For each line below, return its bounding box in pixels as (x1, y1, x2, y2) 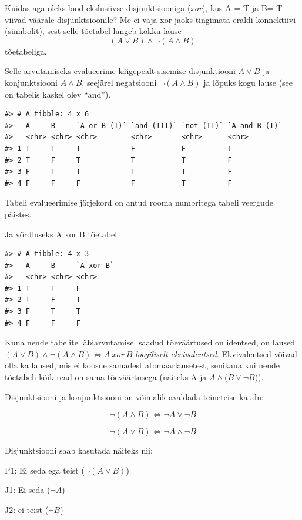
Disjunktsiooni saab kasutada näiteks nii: (5, 444, 153, 457)
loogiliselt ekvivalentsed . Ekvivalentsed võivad (135, 347, 297, 360)
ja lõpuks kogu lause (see (203, 76, 293, 88)
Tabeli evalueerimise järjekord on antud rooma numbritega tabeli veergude (5, 196, 273, 209)
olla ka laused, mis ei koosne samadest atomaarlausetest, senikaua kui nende (5, 359, 280, 371)
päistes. (5, 207, 32, 220)
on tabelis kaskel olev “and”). (5, 88, 111, 100)
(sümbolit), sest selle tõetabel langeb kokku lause (5, 25, 182, 37)
